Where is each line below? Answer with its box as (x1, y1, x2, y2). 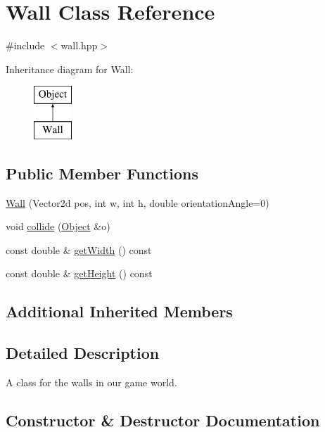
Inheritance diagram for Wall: (6, 61, 134, 76)
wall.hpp (60, 38, 98, 53)
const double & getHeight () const (6, 266, 153, 281)
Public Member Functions (6, 162, 198, 184)
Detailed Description (6, 342, 160, 364)
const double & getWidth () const (6, 242, 152, 257)
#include (6, 38, 45, 53)
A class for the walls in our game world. (6, 375, 177, 390)
